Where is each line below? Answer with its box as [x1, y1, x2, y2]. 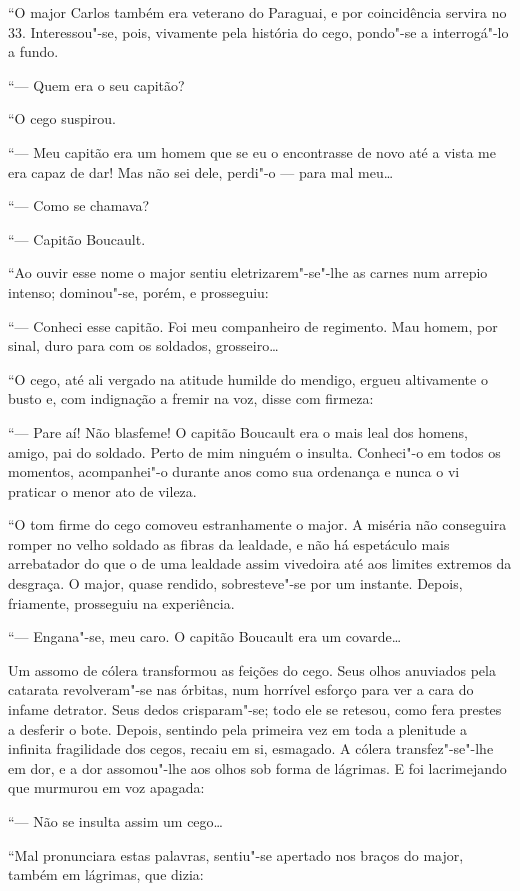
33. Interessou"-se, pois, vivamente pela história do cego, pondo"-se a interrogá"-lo [8, 21, 509, 42]
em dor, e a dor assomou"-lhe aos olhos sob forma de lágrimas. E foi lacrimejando [8, 757, 507, 778]
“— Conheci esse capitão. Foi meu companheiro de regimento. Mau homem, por [8, 315, 498, 336]
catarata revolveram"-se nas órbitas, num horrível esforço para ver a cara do [8, 679, 474, 700]
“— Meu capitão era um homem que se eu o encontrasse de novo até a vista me [8, 141, 496, 162]
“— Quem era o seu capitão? [8, 74, 185, 95]
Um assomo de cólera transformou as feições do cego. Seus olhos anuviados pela [8, 659, 496, 680]
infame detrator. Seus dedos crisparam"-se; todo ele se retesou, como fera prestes [8, 699, 502, 720]
